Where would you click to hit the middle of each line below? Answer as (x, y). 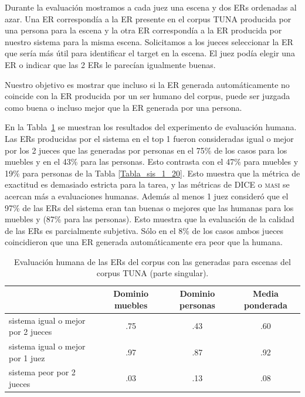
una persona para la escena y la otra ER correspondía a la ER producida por (143, 30)
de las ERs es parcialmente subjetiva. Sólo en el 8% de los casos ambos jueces (144, 230)
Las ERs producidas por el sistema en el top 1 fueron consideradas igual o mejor (149, 138)
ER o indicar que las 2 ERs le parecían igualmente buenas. (110, 64)
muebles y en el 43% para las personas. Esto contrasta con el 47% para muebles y (152, 162)
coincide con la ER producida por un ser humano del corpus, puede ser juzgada (148, 96)
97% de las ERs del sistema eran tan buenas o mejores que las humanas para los (149, 207)
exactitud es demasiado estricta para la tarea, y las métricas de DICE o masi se (147, 184)
